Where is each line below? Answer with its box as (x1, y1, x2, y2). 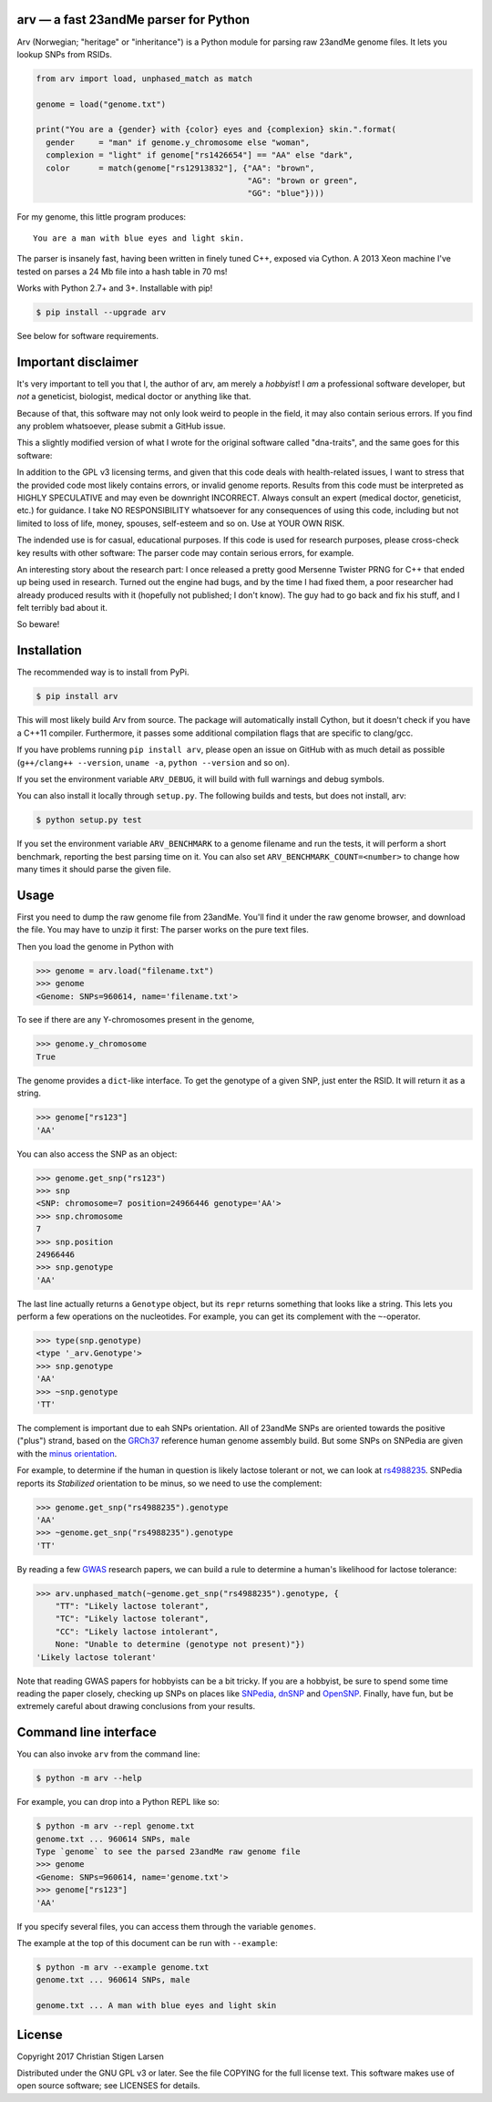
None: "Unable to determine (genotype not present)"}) (55, 1639, 305, 1650)
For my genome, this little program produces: (16, 211, 187, 222)
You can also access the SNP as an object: (16, 1149, 178, 1159)
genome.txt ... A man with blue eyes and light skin (36, 2001, 277, 2011)
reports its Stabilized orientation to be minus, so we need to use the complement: (16, 1478, 323, 1489)
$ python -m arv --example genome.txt (36, 1962, 210, 1973)
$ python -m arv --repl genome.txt (36, 1821, 195, 1831)
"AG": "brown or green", (247, 176, 359, 186)
